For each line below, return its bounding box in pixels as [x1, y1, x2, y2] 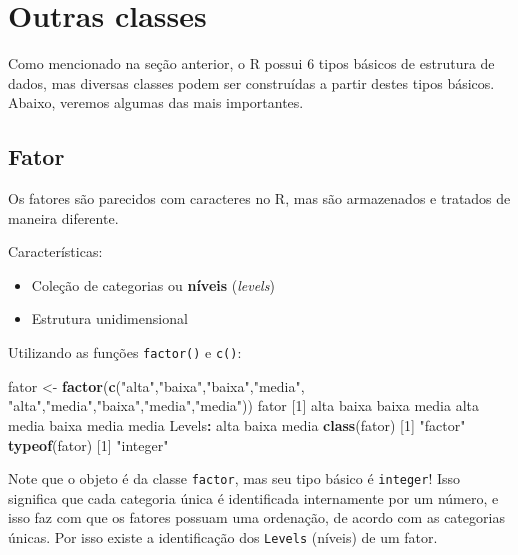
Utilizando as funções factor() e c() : [8, 342, 242, 363]
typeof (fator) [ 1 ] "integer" [8, 434, 169, 455]
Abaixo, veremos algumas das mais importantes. [8, 92, 304, 113]
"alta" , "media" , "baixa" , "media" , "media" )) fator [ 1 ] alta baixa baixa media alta [8, 395, 479, 416]
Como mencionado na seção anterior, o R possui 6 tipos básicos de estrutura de [8, 53, 495, 74]
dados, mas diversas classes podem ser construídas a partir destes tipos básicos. [8, 72, 495, 93]
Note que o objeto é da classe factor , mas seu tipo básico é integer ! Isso [8, 468, 461, 489]
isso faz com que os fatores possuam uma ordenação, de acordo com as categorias [8, 507, 505, 528]
